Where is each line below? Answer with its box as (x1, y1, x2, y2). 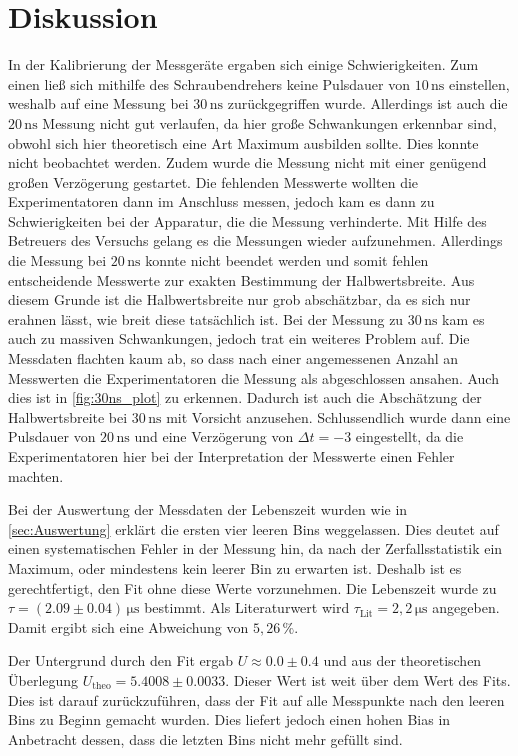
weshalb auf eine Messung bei (8, 93, 189, 114)
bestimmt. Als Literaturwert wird (144, 597, 350, 618)
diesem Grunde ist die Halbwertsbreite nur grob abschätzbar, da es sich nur (8, 289, 471, 310)
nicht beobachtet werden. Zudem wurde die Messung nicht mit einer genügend (8, 152, 487, 173)
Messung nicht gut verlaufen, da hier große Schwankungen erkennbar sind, (42, 112, 497, 133)
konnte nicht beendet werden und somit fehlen (145, 250, 429, 271)
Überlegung (8, 669, 79, 690)
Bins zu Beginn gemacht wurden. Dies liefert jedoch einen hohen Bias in (8, 709, 451, 730)
